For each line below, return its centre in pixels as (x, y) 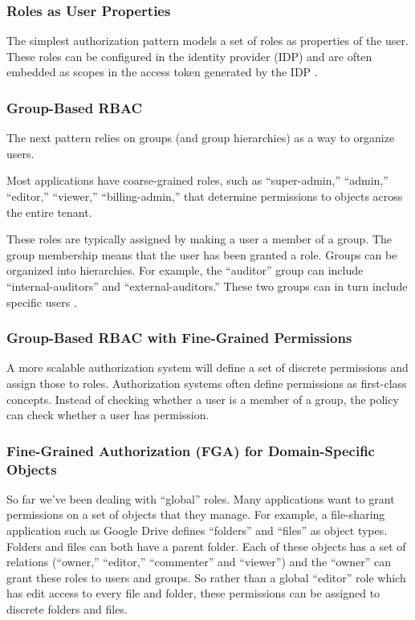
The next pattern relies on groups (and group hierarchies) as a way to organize (201, 138)
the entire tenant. (49, 212)
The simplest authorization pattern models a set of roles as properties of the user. (207, 41)
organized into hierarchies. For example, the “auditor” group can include (185, 270)
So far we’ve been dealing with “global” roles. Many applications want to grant (201, 498)
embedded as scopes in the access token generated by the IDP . (162, 72)
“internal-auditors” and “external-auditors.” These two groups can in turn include (207, 286)
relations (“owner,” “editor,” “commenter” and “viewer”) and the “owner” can (199, 562)
